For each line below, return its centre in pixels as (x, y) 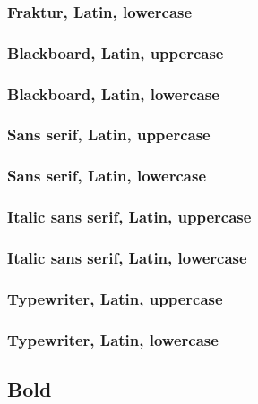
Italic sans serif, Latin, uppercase (129, 217)
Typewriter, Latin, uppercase (115, 298)
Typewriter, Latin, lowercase (113, 339)
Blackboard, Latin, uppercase (116, 52)
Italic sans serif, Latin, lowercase (127, 257)
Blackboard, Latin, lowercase (113, 93)
